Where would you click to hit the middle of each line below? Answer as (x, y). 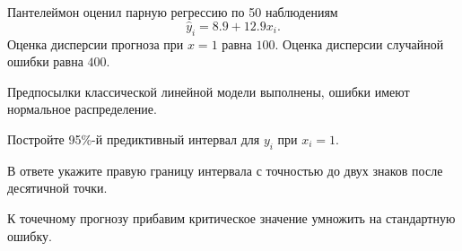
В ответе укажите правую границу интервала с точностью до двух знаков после (225, 170)
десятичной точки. (57, 188)
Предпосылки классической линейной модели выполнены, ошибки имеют (209, 91)
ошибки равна (45, 61)
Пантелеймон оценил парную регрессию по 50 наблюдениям (173, 12)
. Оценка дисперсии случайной (359, 43)
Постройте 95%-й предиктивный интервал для (134, 138)
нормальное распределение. (82, 109)
